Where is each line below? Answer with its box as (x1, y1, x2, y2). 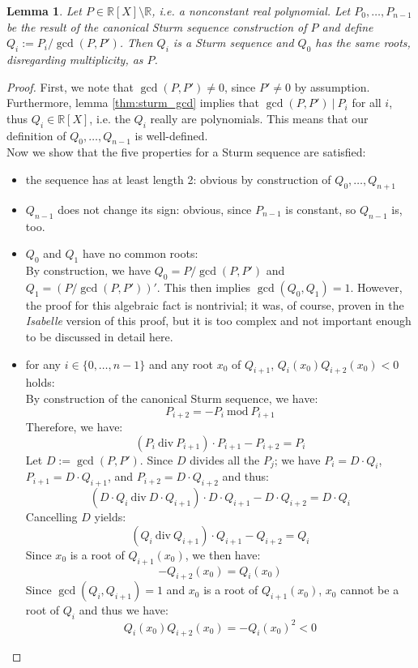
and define (322, 18, 373, 35)
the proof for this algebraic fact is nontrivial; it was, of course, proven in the (25, 296, 404, 313)
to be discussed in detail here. (25, 328, 173, 345)
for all (352, 94, 382, 111)
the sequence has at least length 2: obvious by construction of (25, 170, 331, 187)
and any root (149, 355, 214, 372)
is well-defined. (134, 126, 208, 143)
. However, (350, 278, 403, 295)
